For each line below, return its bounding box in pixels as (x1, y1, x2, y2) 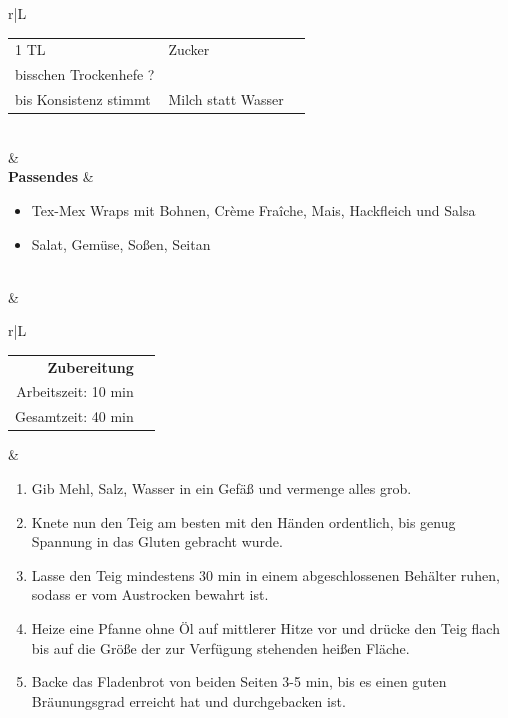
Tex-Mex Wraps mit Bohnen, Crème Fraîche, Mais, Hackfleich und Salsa (31, 199, 476, 220)
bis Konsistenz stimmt (15, 89, 151, 110)
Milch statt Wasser (168, 89, 284, 110)
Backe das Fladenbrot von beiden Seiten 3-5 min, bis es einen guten (31, 671, 447, 692)
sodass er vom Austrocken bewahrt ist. (31, 584, 269, 605)
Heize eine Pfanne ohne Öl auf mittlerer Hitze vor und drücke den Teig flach (31, 617, 500, 638)
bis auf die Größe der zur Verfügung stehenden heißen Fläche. (31, 637, 410, 658)
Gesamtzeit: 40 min (15, 406, 134, 427)
